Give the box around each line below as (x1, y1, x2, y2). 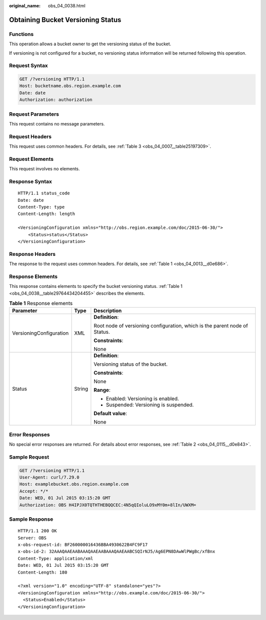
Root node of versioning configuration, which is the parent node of (94, 322, 248, 329)
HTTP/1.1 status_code (18, 190, 70, 196)
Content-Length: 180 (18, 569, 67, 575)
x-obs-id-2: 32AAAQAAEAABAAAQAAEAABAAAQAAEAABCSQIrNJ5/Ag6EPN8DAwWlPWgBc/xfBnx (18, 549, 215, 555)
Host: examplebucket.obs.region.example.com (19, 481, 129, 487)
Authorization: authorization (19, 97, 93, 103)
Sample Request (9, 453, 49, 460)
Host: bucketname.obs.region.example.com (19, 83, 121, 89)
